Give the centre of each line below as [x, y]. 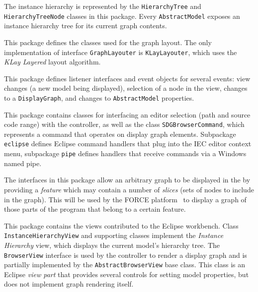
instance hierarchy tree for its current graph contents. [86, 26]
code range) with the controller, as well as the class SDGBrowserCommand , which [124, 124]
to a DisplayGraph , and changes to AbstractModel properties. [99, 97]
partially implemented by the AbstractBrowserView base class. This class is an [125, 264]
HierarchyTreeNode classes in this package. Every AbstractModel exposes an [122, 16]
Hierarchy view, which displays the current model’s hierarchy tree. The [112, 245]
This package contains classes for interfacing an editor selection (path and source [127, 114]
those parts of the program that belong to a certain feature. [95, 209]
